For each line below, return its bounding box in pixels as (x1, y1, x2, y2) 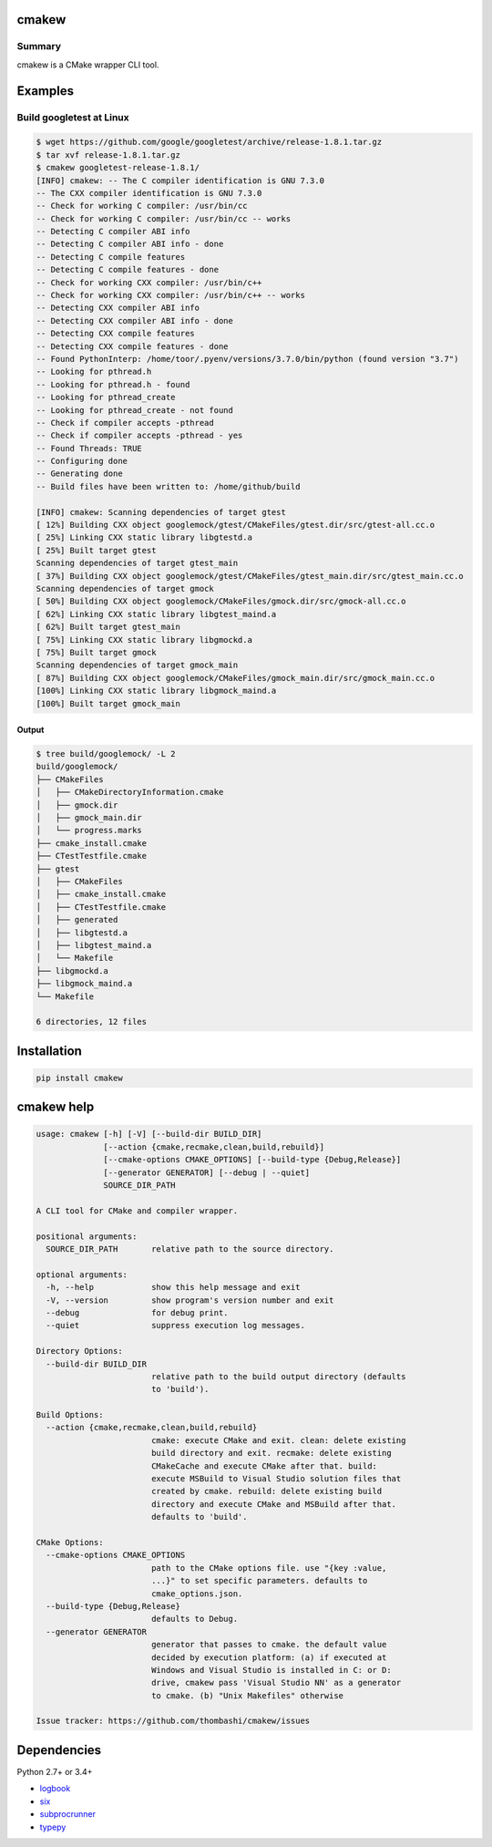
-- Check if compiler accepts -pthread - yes (36, 430, 243, 441)
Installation (16, 1043, 82, 1058)
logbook (39, 1783, 71, 1794)
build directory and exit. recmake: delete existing (150, 1448, 392, 1459)
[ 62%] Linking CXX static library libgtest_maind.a (36, 609, 277, 619)
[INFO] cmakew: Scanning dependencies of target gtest (36, 507, 286, 517)
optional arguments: (36, 1269, 128, 1280)
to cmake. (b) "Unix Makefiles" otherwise (150, 1690, 344, 1700)
